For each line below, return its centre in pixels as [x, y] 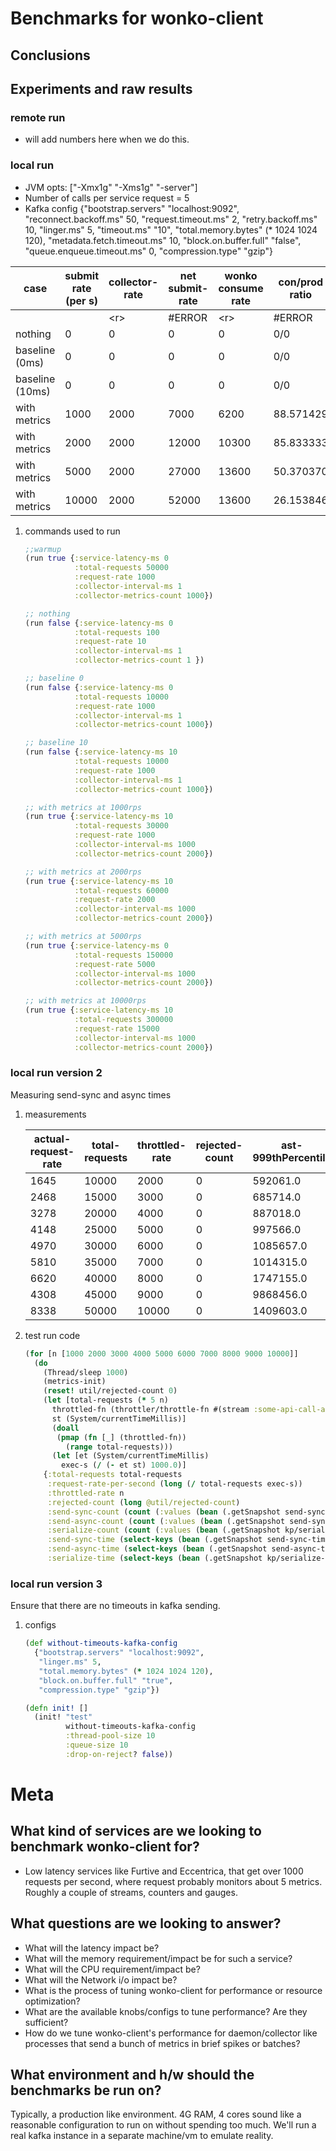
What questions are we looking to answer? [146, 1923]
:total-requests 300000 [124, 1020]
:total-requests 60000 [121, 890]
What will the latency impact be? [92, 1948]
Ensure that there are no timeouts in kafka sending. [115, 1606]
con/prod [301, 282]
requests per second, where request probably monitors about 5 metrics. [173, 1881]
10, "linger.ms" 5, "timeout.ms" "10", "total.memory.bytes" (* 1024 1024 [171, 229]
